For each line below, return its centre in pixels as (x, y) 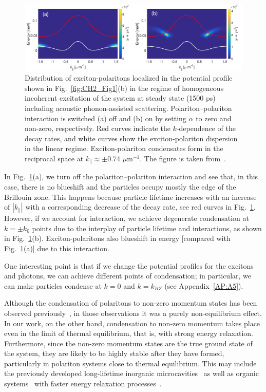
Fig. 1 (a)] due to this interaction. (57, 248)
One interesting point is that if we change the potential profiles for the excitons (129, 265)
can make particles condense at (53, 285)
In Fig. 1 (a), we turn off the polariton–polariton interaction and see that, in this (131, 176)
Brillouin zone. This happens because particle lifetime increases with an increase (130, 197)
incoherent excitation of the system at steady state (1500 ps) (120, 98)
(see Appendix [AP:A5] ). (204, 285)
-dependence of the (206, 128)
